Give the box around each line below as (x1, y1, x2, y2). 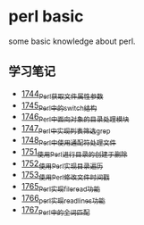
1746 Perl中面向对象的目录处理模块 (21, 112, 130, 124)
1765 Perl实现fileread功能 (21, 181, 100, 194)
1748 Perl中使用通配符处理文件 (21, 134, 117, 147)
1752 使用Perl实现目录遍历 (21, 158, 104, 171)
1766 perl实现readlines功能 (21, 192, 106, 205)
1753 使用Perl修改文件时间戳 (21, 170, 110, 182)
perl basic (8, 6, 84, 27)
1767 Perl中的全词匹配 (21, 204, 90, 217)
